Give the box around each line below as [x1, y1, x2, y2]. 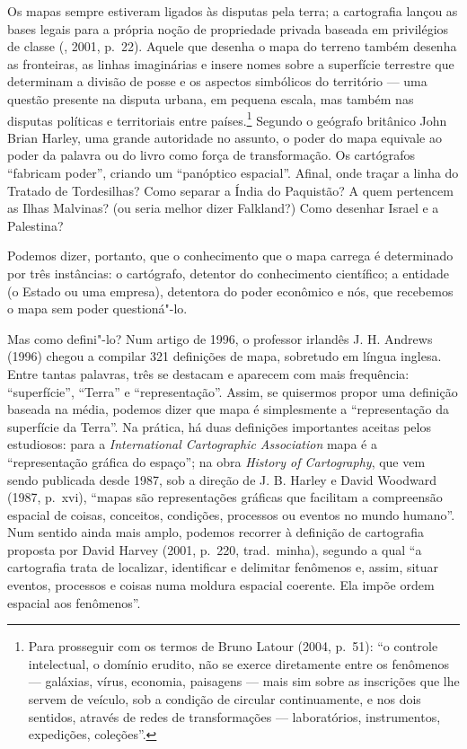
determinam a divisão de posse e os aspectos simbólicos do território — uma [7, 72, 427, 91]
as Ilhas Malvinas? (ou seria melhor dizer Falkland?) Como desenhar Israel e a [7, 198, 439, 217]
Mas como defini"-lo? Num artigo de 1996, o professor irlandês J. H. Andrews [7, 329, 433, 348]
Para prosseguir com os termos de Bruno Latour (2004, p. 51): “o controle [28, 637, 438, 656]
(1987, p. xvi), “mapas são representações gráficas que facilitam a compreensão [7, 488, 443, 507]
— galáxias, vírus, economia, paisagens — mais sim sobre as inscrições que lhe [28, 672, 460, 691]
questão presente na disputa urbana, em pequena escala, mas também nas [7, 89, 414, 108]
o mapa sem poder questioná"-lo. [7, 299, 188, 318]
